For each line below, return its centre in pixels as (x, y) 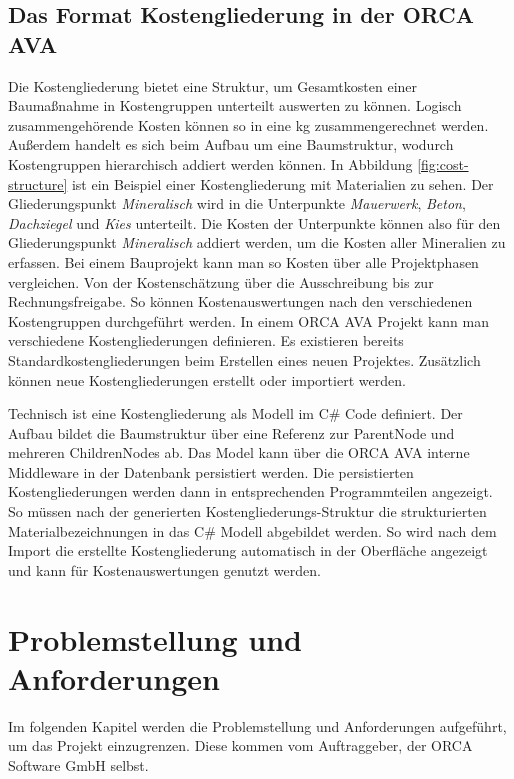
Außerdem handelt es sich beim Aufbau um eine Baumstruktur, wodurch (231, 144)
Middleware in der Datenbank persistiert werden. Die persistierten (211, 471)
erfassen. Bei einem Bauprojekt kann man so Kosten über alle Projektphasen (243, 261)
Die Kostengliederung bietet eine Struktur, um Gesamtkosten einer (213, 85)
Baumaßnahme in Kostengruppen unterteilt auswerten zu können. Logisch (235, 105)
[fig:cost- (443, 163)
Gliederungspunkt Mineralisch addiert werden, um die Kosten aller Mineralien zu (257, 242)
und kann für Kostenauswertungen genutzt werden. (164, 569)
